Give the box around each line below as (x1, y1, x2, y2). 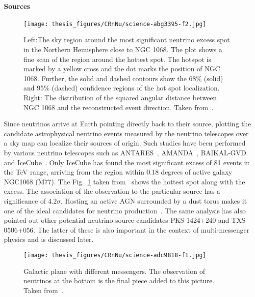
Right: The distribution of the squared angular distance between (24, 92, 217, 103)
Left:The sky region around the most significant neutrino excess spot (24, 34, 230, 45)
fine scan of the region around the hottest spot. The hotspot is (24, 54, 211, 64)
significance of (4, 195, 46, 206)
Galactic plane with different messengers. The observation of (24, 266, 205, 276)
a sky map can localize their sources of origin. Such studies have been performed (4, 138, 246, 148)
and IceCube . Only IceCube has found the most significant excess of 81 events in (4, 157, 250, 167)
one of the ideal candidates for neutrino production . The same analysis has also (4, 205, 246, 215)
